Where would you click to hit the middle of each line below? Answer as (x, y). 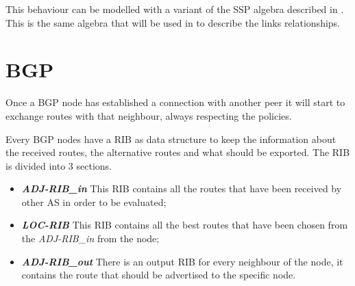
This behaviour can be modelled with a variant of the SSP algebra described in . (175, 9)
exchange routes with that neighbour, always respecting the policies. (149, 115)
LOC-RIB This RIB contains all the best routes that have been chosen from (185, 225)
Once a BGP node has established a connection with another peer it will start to (175, 102)
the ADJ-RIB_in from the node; (90, 238)
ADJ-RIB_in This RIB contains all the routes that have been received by (182, 188)
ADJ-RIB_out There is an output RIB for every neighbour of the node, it (182, 261)
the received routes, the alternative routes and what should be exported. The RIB (178, 152)
